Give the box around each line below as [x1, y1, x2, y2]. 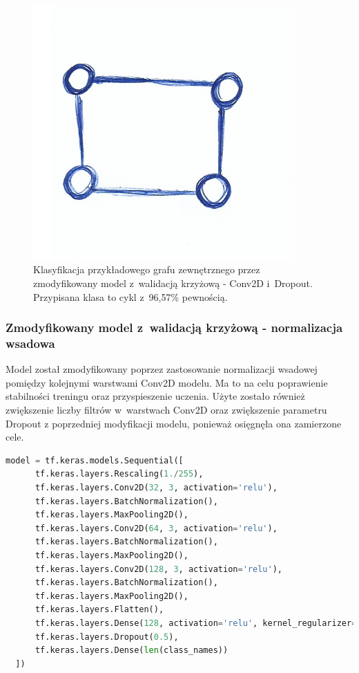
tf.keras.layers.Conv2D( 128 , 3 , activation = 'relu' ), [35, 564, 282, 574]
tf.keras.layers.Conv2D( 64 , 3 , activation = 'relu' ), [35, 523, 278, 533]
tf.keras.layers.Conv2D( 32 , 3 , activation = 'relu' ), [35, 483, 278, 493]
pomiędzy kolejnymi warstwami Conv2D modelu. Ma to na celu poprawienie [6, 375, 328, 389]
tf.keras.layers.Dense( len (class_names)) [35, 645, 229, 656]
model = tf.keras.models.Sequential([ [6, 455, 184, 465]
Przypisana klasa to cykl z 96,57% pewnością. [33, 289, 228, 304]
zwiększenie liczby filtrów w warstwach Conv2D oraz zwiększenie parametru [6, 403, 327, 417]
